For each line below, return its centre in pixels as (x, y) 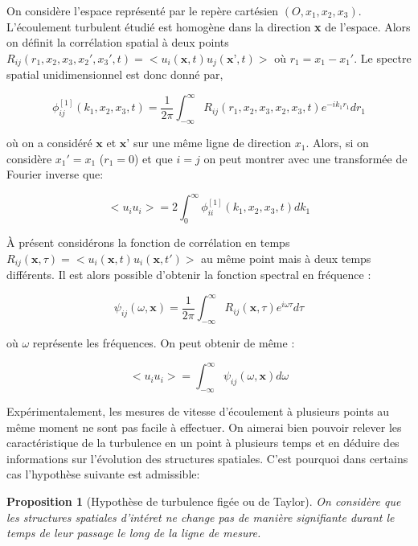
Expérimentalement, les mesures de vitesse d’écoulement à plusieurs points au (198, 411)
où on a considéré (49, 143)
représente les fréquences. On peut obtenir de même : (164, 343)
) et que (153, 158)
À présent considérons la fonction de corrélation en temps (148, 242)
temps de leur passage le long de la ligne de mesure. (134, 533)
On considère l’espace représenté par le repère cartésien (143, 10)
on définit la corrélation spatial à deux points (118, 42)
